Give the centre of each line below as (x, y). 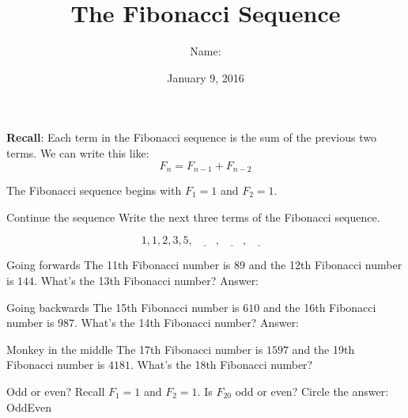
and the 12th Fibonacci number (325, 265)
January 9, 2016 (206, 77)
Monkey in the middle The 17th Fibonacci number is (135, 349)
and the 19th (323, 349)
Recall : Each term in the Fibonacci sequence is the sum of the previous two (191, 137)
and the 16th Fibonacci (319, 307)
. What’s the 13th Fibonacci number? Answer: (147, 280)
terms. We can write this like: (78, 152)
